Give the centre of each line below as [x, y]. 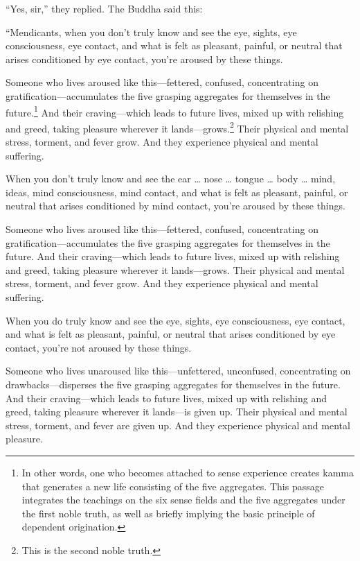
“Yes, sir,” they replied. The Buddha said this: [104, 8]
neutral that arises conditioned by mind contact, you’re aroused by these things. [175, 206]
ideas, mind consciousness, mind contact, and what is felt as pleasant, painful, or [177, 192]
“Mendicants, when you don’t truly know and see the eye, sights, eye [151, 32]
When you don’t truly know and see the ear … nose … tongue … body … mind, [171, 179]
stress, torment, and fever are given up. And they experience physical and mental [178, 425]
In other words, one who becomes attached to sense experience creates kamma [188, 472]
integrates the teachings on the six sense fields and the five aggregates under [183, 500]
